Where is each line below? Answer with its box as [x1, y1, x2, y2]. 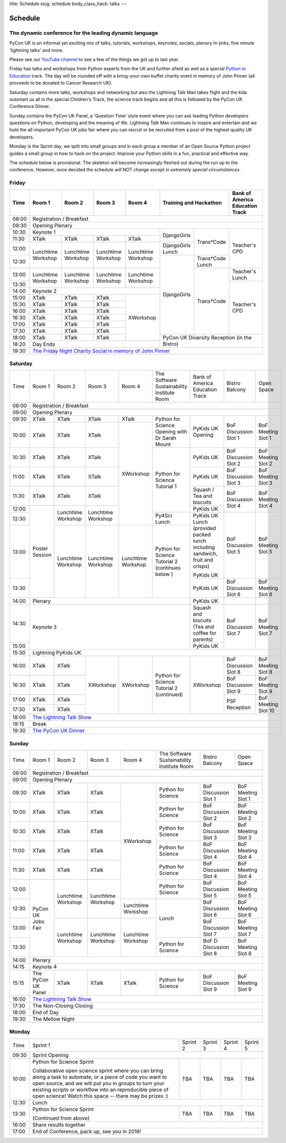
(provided [193, 525, 216, 532]
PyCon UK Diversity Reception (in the [162, 334, 252, 341]
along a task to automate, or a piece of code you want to [32, 1073, 167, 1080]
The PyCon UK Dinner [32, 727, 85, 734]
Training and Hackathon [162, 199, 222, 206]
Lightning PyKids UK [32, 649, 82, 656]
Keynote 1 [32, 228, 56, 236]
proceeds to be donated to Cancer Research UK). [9, 80, 113, 86]
